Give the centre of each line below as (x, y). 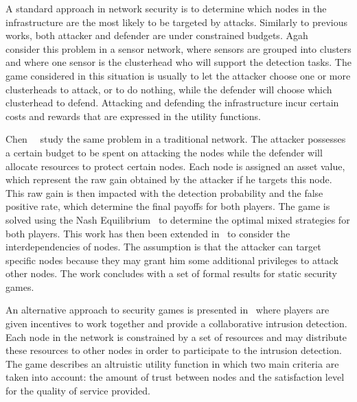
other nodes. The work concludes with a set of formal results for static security (171, 273)
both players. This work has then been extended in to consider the (148, 233)
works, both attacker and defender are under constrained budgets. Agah (157, 35)
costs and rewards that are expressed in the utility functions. (134, 116)
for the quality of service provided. (78, 391)
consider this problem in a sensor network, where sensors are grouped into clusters (178, 48)
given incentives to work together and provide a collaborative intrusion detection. (176, 323)
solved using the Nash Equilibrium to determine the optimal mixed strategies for (178, 219)
